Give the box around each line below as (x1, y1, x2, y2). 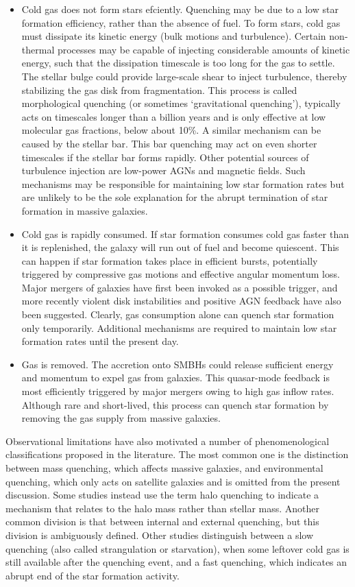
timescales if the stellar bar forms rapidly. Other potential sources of (21, 149, 309, 164)
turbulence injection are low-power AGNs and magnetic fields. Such (21, 163, 306, 178)
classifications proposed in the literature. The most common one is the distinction (5, 447, 349, 462)
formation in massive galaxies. (21, 203, 148, 217)
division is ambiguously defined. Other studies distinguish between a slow (5, 527, 314, 542)
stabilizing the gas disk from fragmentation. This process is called (21, 82, 297, 97)
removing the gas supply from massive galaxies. (21, 411, 221, 425)
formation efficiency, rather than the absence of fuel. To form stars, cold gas (21, 15, 341, 29)
